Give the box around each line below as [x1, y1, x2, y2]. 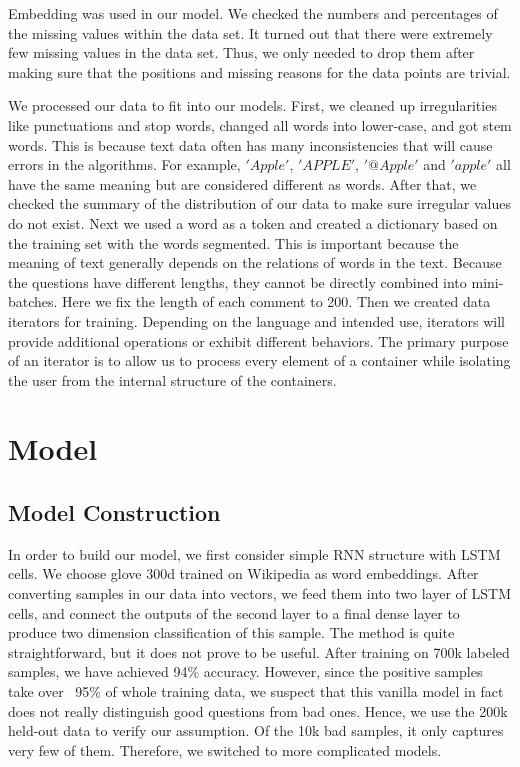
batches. [8, 291, 58, 312]
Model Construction [8, 497, 221, 528]
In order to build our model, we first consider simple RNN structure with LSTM [8, 543, 501, 564]
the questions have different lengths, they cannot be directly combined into [8, 271, 467, 292]
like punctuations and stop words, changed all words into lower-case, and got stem [8, 114, 512, 135]
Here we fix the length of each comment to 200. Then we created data [62, 291, 491, 312]
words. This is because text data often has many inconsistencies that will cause [8, 134, 493, 155]
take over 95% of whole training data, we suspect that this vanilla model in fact [8, 681, 504, 702]
